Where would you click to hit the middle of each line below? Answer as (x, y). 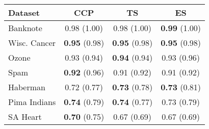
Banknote (25, 28)
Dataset (24, 12)
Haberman (27, 87)
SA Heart (25, 117)
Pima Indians (32, 102)
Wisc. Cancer (32, 43)
